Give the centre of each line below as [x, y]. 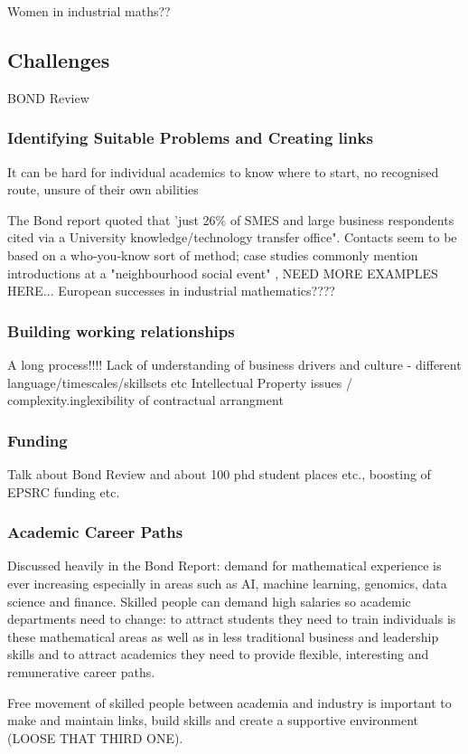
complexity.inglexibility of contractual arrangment [145, 400]
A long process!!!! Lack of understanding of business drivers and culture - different [234, 364]
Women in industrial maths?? [89, 11]
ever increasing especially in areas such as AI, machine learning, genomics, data [227, 583]
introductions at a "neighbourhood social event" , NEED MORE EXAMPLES [223, 273]
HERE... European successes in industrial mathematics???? [171, 291]
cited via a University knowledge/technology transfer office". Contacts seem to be [232, 237]
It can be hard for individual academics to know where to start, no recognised [223, 171]
